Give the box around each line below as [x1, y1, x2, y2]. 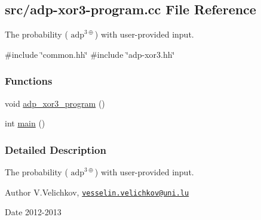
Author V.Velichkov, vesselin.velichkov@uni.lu [5, 185, 189, 198]
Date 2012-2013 [5, 206, 62, 218]
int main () [5, 117, 45, 129]
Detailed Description [5, 142, 106, 157]
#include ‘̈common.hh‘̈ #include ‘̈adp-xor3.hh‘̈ [5, 48, 175, 60]
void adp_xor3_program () [5, 97, 105, 109]
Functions [5, 73, 53, 88]
